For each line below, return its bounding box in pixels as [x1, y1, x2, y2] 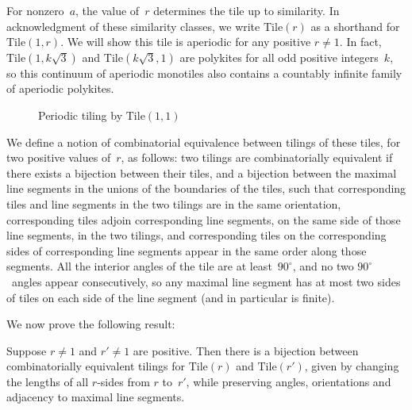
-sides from [97, 373, 150, 389]
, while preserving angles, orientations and [186, 373, 391, 389]
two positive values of [6, 149, 111, 166]
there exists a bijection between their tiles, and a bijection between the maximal [6, 164, 397, 181]
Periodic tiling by [38, 106, 123, 123]
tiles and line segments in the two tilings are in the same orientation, [6, 195, 341, 212]
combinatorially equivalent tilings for [6, 358, 185, 374]
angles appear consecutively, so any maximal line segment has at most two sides [11, 273, 401, 289]
